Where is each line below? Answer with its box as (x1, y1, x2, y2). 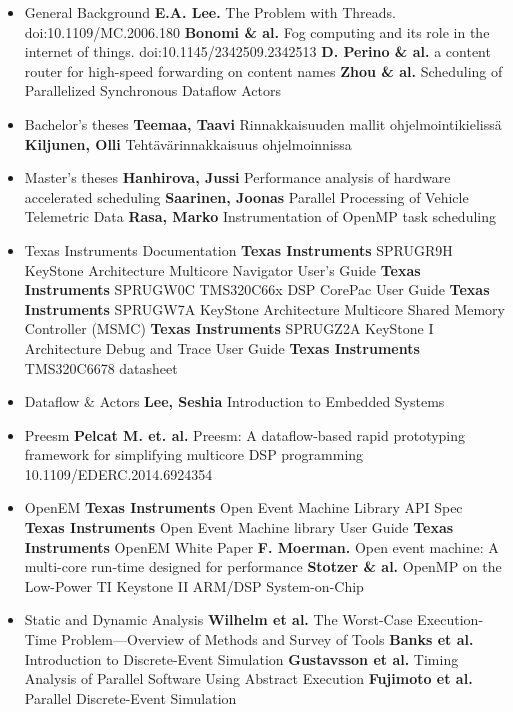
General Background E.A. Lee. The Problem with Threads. (24, 2, 397, 22)
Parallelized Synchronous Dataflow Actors (24, 80, 281, 101)
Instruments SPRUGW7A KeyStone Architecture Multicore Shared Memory (24, 298, 505, 319)
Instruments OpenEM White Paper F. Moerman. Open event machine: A (24, 536, 499, 557)
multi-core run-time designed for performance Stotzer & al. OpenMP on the (24, 556, 502, 577)
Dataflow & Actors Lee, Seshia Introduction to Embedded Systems (24, 391, 445, 412)
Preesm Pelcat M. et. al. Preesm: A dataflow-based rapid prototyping (24, 424, 466, 445)
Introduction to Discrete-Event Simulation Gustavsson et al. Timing (24, 648, 459, 669)
